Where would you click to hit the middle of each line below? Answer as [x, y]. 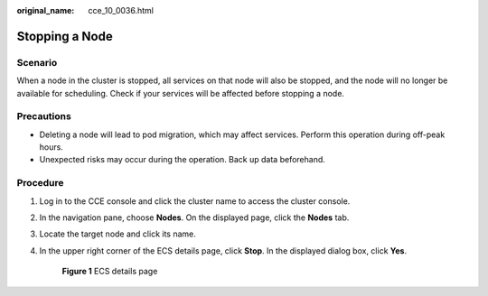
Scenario [37, 62]
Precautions [44, 116]
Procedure [40, 183]
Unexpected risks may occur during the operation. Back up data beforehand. [182, 160]
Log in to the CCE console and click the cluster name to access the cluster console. [195, 201]
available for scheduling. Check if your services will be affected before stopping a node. [181, 93]
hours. [51, 147]
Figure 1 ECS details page [110, 272]
